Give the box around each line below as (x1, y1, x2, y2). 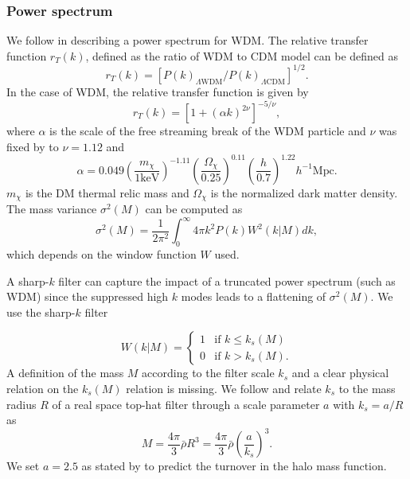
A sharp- (6, 272, 49, 289)
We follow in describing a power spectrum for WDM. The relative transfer (6, 32, 369, 49)
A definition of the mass (6, 364, 124, 381)
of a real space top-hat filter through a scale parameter (52, 395, 320, 412)
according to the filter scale (142, 364, 275, 381)
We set (6, 458, 40, 474)
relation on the (6, 380, 79, 396)
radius (6, 395, 37, 412)
